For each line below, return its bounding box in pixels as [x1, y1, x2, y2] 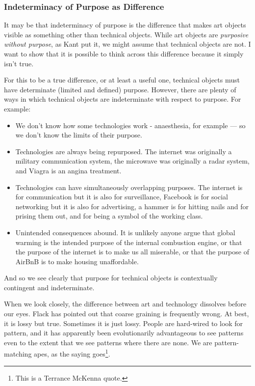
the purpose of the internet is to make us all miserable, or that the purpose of [15, 247, 249, 257]
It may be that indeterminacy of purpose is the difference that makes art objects [4, 20, 246, 30]
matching [4, 349, 32, 359]
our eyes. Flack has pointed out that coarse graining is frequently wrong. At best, [4, 308, 249, 319]
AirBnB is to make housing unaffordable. [15, 256, 139, 266]
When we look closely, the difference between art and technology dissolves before [4, 299, 247, 309]
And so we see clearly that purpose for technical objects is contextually [4, 273, 218, 283]
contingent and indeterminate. [4, 282, 95, 292]
